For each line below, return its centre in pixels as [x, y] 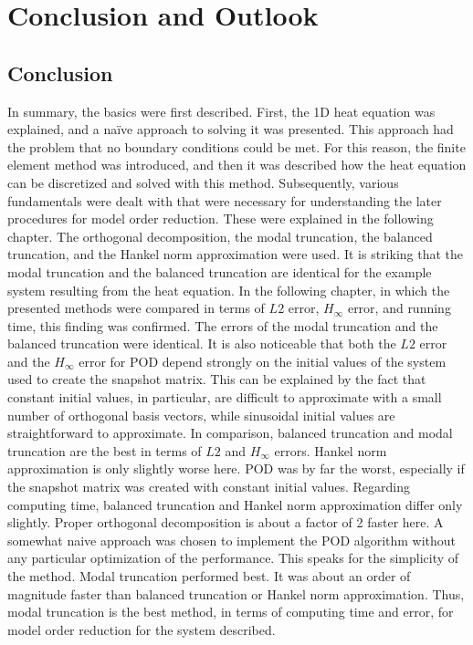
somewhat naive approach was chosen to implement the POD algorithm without [232, 540]
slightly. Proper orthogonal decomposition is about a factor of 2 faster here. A [226, 522]
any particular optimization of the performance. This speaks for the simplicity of [233, 558]
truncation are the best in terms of [105, 450]
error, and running [399, 308]
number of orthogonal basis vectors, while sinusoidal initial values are [201, 415]
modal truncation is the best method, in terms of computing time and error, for [231, 612]
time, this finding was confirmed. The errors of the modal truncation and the [223, 325]
